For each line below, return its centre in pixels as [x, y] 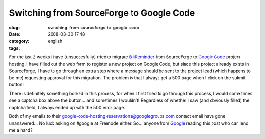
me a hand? [21, 130]
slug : [14, 28]
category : [19, 41]
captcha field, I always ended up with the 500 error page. [67, 107]
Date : [15, 34]
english [55, 41]
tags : [14, 48]
